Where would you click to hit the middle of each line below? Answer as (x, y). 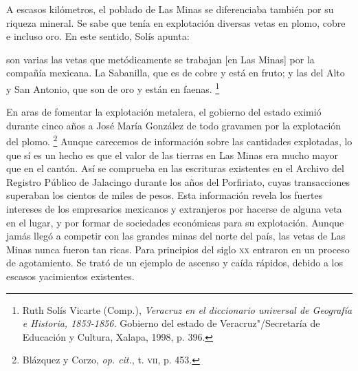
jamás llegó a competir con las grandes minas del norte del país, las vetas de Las (176, 236)
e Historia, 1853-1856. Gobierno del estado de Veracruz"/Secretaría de (171, 323)
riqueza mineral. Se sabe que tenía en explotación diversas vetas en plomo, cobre (176, 22)
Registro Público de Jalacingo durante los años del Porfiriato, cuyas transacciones (178, 181)
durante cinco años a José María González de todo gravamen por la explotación (174, 125)
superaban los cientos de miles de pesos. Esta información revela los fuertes (165, 195)
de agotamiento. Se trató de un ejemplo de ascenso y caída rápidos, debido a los (175, 263)
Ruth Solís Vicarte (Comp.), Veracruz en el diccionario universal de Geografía (187, 309)
